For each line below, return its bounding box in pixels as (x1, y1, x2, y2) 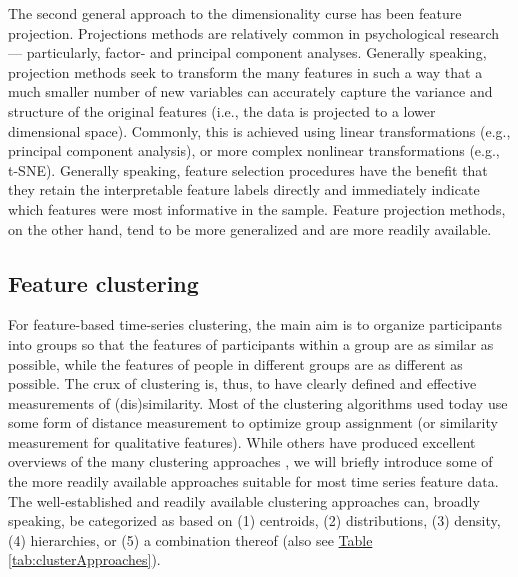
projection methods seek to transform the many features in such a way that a (8, 61, 483, 82)
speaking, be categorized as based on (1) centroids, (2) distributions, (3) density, (8, 510, 501, 531)
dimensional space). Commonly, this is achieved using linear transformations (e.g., (8, 120, 511, 141)
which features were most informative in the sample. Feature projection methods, (8, 198, 506, 219)
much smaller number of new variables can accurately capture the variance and (8, 81, 493, 102)
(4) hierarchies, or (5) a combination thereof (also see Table (8, 529, 373, 550)
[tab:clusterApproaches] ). (8, 549, 161, 570)
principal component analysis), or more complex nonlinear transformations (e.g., (8, 140, 500, 161)
